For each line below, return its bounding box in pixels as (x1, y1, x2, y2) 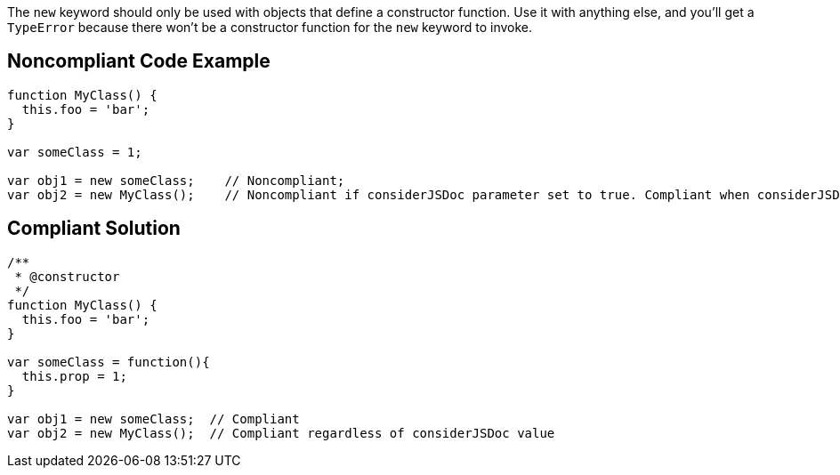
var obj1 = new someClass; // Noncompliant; (7, 173, 345, 188)
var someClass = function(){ (7, 354, 210, 369)
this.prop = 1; (21, 368, 127, 383)
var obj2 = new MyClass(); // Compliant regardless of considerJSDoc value (7, 425, 555, 440)
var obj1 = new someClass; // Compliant (7, 411, 300, 426)
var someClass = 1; (7, 144, 142, 159)
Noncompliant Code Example (7, 50, 271, 73)
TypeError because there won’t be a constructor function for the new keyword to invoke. (7, 20, 533, 35)
